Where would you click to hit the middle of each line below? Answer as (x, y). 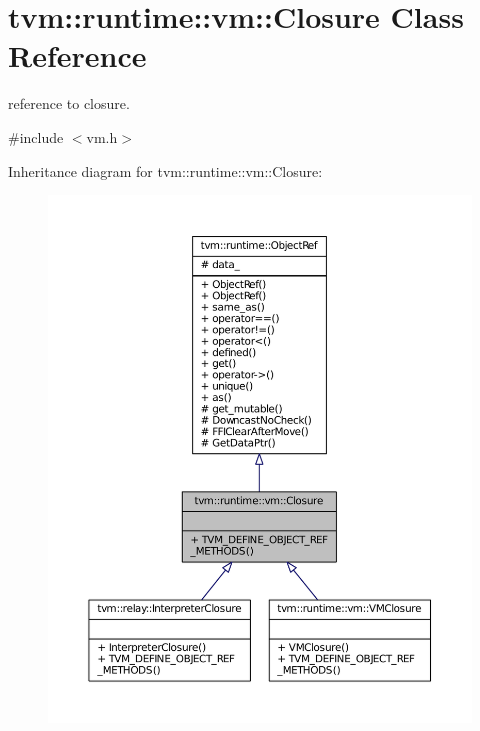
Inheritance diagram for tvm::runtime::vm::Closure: (165, 170)
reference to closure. (69, 103)
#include (36, 136)
